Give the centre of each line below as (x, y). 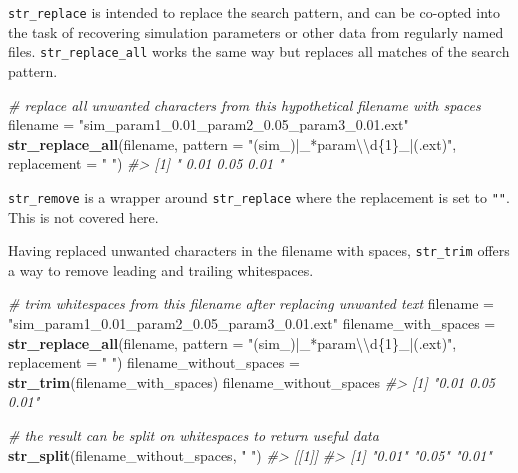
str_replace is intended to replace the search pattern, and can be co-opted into (254, 12)
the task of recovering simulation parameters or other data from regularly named (256, 31)
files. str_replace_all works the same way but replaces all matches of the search (259, 51)
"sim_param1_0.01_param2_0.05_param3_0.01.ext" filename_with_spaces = (252, 322)
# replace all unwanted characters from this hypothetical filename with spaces (244, 104)
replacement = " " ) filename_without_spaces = (154, 362)
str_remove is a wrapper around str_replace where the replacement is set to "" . (259, 196)
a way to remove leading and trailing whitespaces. (161, 269)
